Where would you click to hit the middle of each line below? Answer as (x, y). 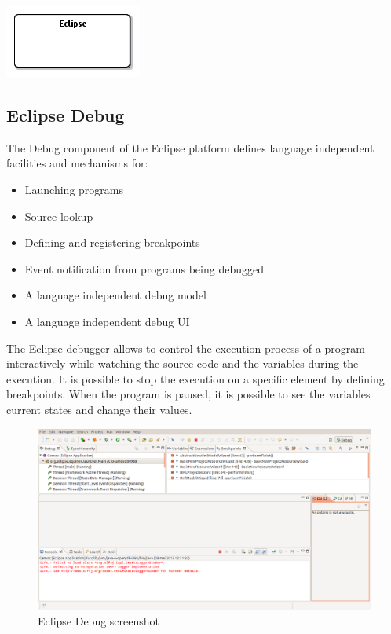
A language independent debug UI (107, 321)
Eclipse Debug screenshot (99, 620)
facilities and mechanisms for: (77, 163)
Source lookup (59, 216)
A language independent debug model (115, 295)
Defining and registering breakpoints (112, 242)
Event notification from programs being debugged (144, 268)
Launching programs (74, 189)
